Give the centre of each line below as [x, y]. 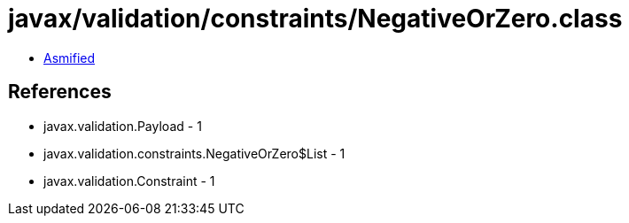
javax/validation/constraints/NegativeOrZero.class [315, 19]
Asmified [70, 58]
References [60, 92]
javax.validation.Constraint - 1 [129, 181]
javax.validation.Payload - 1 [123, 126]
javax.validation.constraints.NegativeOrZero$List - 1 [194, 153]
